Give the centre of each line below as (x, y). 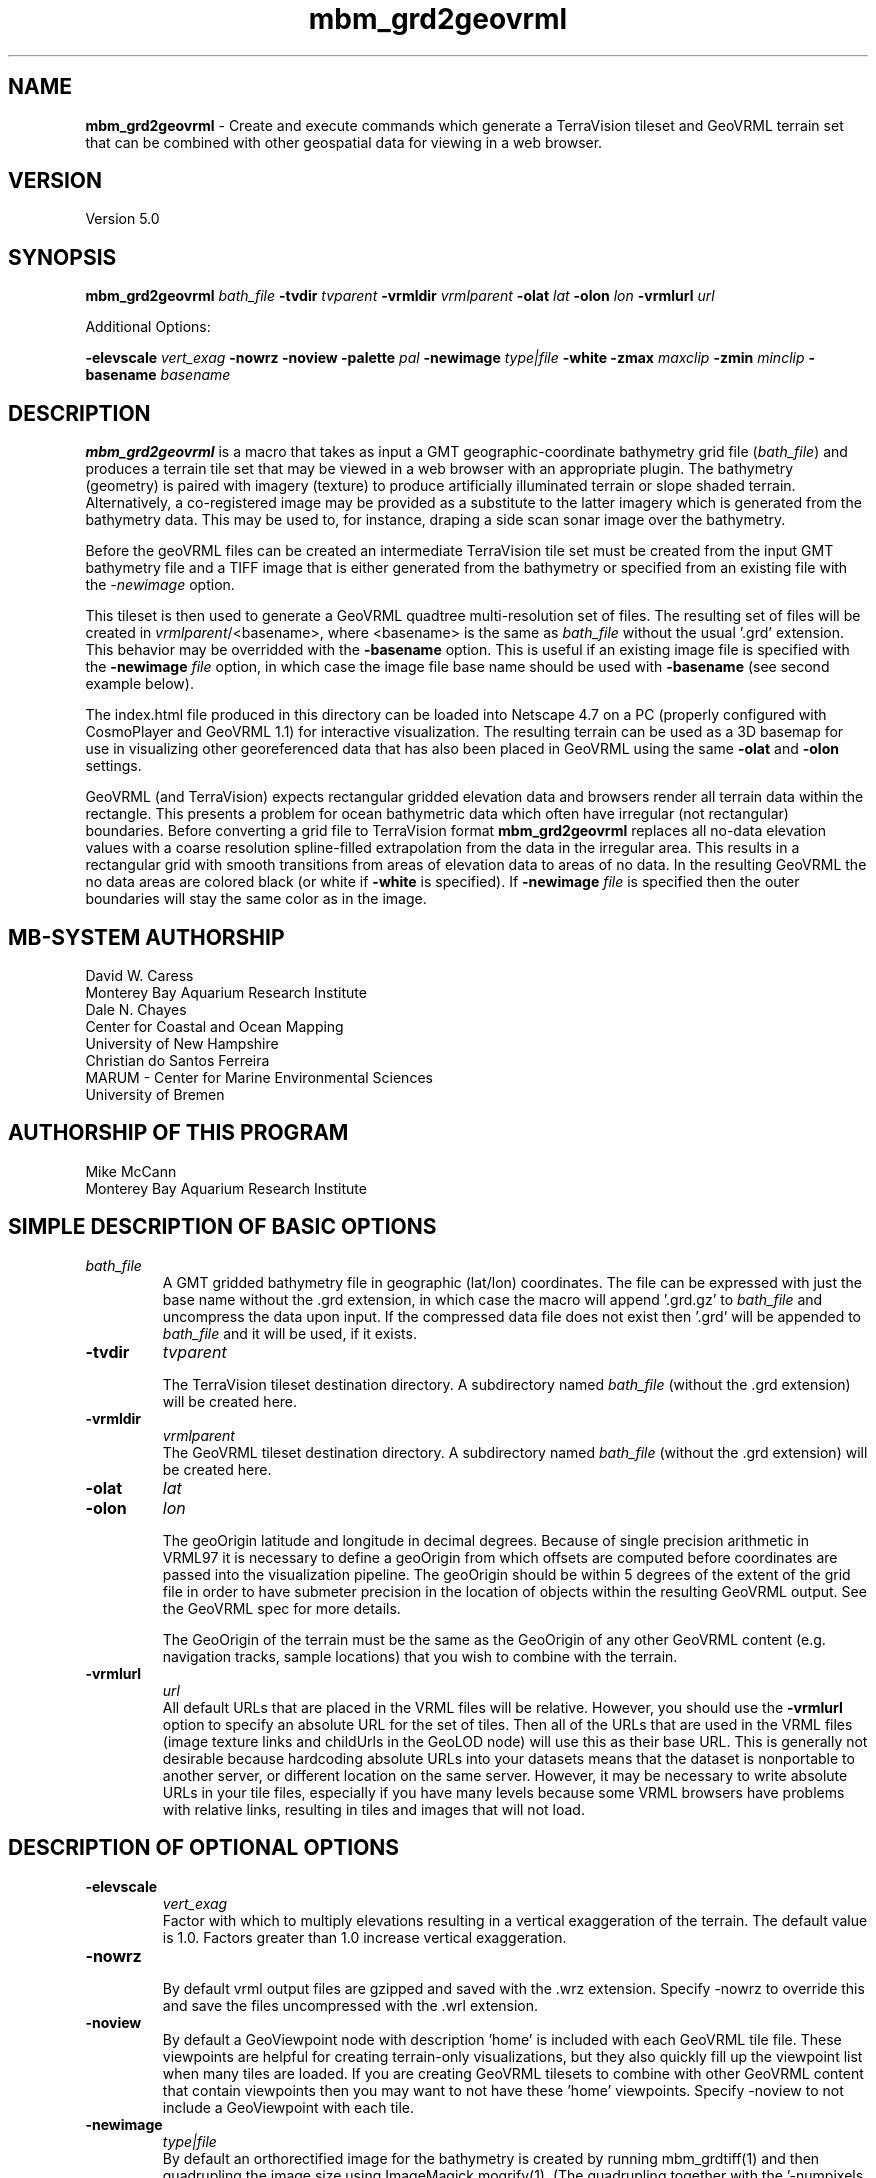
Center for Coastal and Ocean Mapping (214, 1026)
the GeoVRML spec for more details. (281, 1608)
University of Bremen (155, 1094)
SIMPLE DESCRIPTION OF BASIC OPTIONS (222, 1227)
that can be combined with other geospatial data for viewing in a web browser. (344, 142)
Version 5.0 (122, 219)
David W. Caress (139, 975)
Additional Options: (148, 327)
